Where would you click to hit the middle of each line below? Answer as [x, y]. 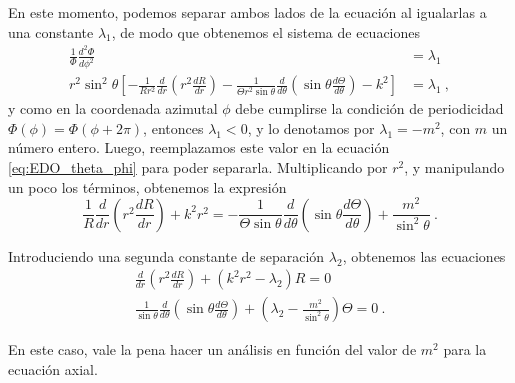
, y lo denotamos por [311, 127]
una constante [51, 31]
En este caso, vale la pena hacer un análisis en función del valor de [212, 349]
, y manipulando [454, 166]
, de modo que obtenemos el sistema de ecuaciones [266, 31]
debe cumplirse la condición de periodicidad [369, 108]
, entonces [173, 127]
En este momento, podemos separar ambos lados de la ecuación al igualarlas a [247, 12]
